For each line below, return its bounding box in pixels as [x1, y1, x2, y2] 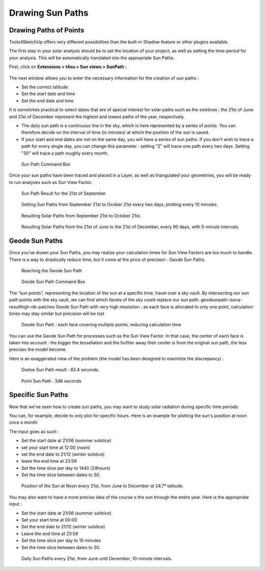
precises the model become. [9, 346, 67, 353]
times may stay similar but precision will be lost [9, 311, 105, 316]
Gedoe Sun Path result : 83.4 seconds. [21, 367, 100, 373]
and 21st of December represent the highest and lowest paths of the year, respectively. [9, 113, 185, 120]
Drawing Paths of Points [9, 26, 84, 34]
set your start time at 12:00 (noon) [21, 444, 90, 450]
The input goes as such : [9, 428, 59, 434]
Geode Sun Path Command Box [21, 279, 85, 285]
